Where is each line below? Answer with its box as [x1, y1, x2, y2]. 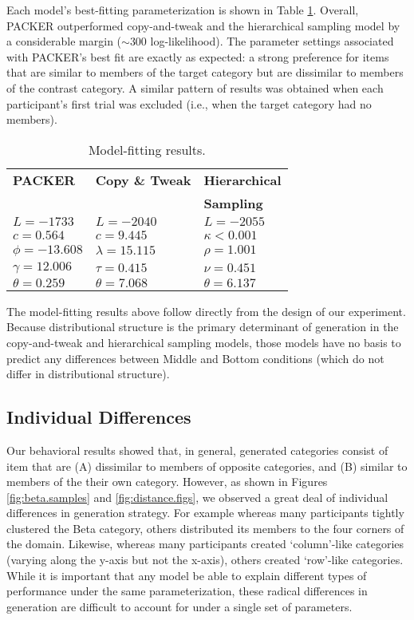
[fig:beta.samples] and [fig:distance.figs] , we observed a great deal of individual [6, 488, 388, 505]
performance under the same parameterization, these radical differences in [6, 582, 368, 599]
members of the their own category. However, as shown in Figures [6, 473, 328, 490]
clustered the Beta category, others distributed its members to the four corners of [6, 519, 404, 536]
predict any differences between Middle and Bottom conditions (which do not [6, 349, 384, 366]
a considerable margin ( [6, 33, 122, 49]
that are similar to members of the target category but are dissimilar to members [6, 64, 404, 81]
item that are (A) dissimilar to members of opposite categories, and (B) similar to [6, 457, 408, 474]
